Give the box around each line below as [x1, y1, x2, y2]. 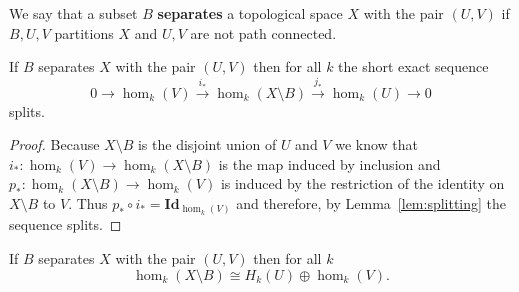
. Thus [68, 192, 108, 213]
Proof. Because [9, 134, 100, 155]
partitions [54, 22, 114, 43]
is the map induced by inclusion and [218, 153, 441, 174]
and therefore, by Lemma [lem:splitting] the [236, 192, 507, 213]
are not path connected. [190, 22, 337, 43]
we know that [335, 134, 419, 155]
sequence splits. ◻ [9, 214, 122, 235]
